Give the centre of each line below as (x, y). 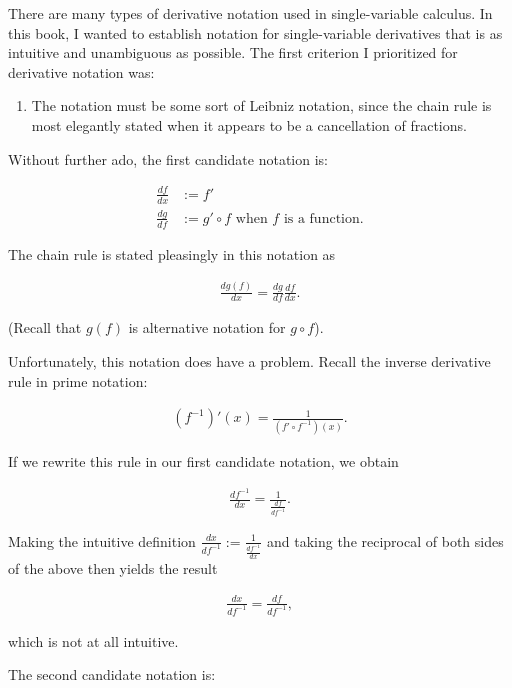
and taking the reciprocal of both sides (385, 540)
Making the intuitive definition (102, 540)
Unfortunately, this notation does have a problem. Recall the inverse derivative (249, 361)
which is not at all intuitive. (93, 640)
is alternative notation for (207, 327)
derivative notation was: (81, 71)
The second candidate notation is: (112, 674)
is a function (321, 218)
